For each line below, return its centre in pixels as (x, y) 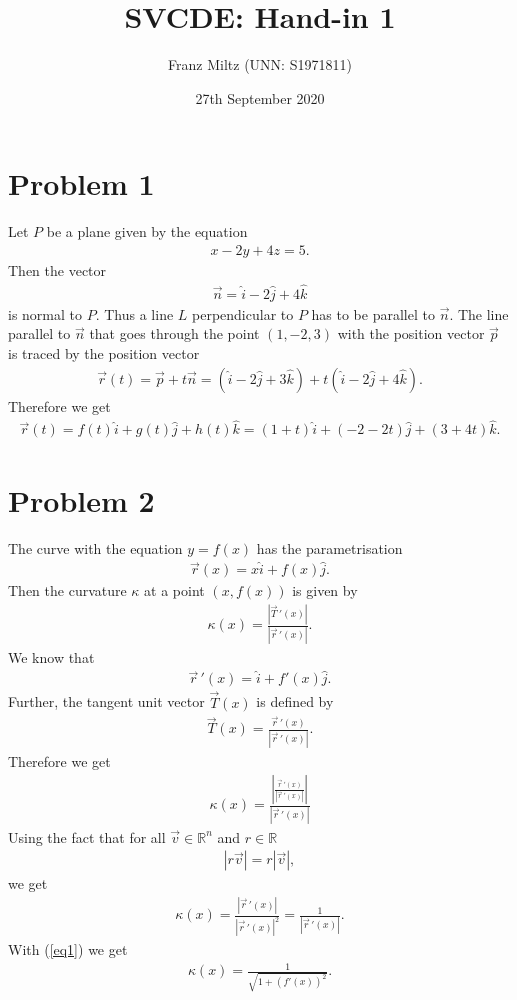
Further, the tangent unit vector (106, 701)
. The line (479, 313)
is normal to (45, 313)
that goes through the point (174, 333)
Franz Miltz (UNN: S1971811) (260, 64)
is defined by (295, 701)
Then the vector (57, 269)
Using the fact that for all (87, 836)
